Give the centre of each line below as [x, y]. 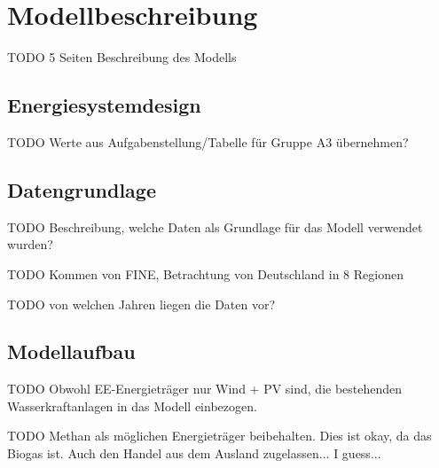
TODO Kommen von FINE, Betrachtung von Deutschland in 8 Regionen [205, 273]
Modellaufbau [71, 351]
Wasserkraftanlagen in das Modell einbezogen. [132, 406]
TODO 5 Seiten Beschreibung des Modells [122, 57]
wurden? [30, 244]
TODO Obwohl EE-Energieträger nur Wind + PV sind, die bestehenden [205, 389]
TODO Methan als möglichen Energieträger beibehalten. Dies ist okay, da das [219, 436]
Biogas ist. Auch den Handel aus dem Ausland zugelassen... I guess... [194, 453]
